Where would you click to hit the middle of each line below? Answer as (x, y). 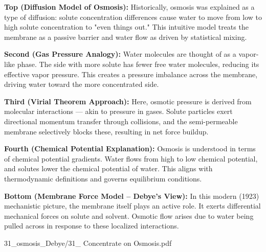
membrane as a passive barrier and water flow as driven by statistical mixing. (126, 37)
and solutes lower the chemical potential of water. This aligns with (108, 168)
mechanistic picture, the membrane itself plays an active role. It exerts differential (132, 206)
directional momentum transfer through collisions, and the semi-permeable (121, 121)
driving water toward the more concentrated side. (82, 84)
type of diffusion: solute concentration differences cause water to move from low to (133, 17)
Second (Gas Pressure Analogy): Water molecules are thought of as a (120, 54)
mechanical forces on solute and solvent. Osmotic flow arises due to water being (129, 215)
